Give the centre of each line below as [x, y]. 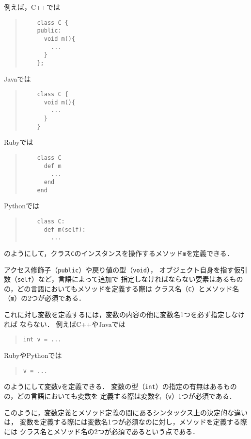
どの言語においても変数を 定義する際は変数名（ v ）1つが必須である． [126, 396]
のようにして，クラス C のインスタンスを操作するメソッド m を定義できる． [119, 253]
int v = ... [42, 340]
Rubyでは [19, 142]
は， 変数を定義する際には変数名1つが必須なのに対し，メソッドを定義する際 [125, 422]
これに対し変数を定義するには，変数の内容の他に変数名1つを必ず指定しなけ [124, 314]
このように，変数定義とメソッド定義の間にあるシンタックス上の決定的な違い [126, 412]
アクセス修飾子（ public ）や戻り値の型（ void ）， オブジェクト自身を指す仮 [122, 269]
